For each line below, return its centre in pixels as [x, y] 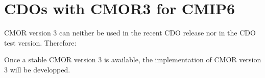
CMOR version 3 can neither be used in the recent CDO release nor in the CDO [130, 33]
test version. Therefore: [40, 42]
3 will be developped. [37, 69]
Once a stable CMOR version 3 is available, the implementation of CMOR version [133, 60]
